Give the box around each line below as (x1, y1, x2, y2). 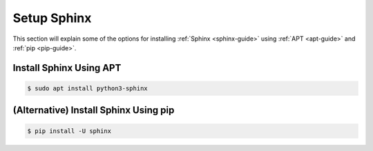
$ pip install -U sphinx (27, 127, 112, 134)
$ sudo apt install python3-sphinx (27, 84, 148, 92)
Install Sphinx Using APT (12, 62, 122, 74)
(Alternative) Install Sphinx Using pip (12, 104, 175, 117)
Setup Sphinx (12, 10, 92, 26)
